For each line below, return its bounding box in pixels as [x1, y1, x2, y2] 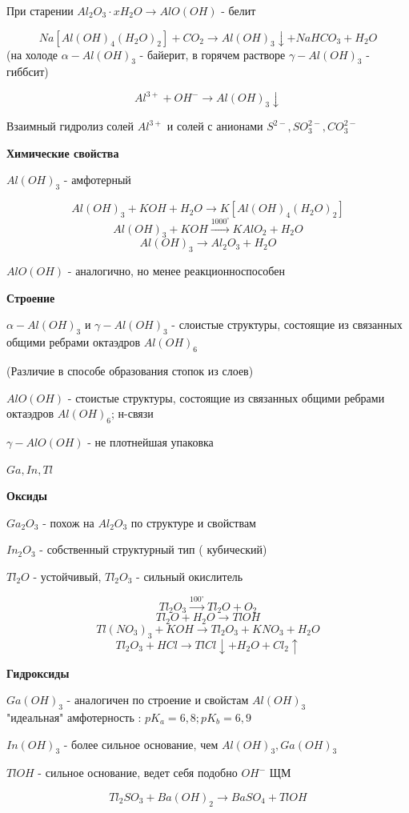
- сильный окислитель [136, 567, 243, 584]
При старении [6, 2, 74, 18]
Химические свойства [6, 144, 119, 161]
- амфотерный [63, 171, 131, 188]
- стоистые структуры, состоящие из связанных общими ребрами [67, 389, 385, 406]
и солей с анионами [166, 118, 263, 134]
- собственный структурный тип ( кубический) [39, 541, 267, 558]
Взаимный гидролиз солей [6, 118, 134, 134]
